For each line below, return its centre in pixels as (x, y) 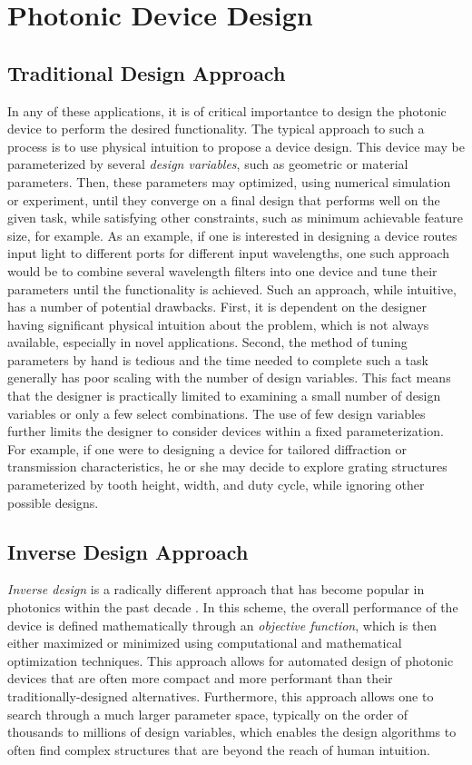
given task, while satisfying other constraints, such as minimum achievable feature (235, 218)
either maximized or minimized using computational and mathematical (205, 643)
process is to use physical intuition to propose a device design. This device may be (236, 146)
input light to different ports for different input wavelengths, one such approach (228, 253)
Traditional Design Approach (147, 72)
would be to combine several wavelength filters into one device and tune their (222, 270)
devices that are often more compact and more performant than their (200, 678)
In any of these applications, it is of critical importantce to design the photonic (227, 110)
